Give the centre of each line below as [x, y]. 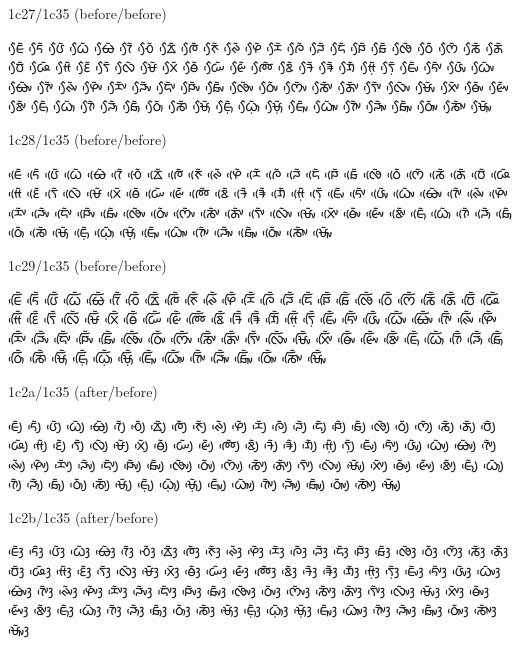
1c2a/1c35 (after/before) [83, 390]
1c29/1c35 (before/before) [87, 264]
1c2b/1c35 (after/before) [83, 516]
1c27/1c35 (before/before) [87, 13]
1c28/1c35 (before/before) [87, 138]
